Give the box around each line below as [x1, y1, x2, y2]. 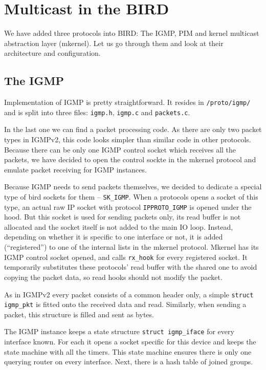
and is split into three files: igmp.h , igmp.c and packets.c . [4, 106, 190, 117]
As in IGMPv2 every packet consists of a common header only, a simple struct [4, 289, 254, 299]
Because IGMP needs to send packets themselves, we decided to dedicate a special [4, 181, 262, 192]
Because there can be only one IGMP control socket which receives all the [4, 144, 236, 155]
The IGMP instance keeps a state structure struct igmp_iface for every [4, 326, 234, 337]
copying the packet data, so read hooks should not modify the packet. [4, 271, 223, 282]
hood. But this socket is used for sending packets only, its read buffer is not [4, 211, 241, 222]
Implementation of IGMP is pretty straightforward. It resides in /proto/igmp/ [4, 97, 251, 107]
